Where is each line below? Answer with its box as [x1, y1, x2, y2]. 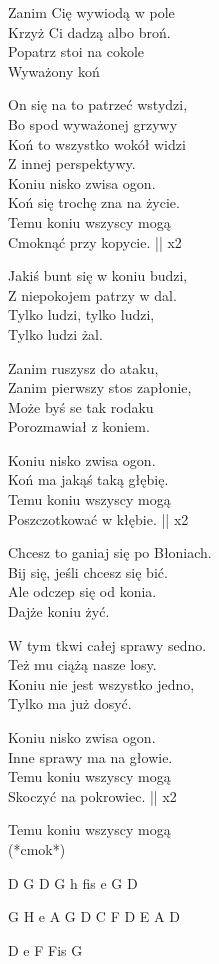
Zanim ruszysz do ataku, [8, 357, 159, 378]
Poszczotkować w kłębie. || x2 [8, 508, 189, 529]
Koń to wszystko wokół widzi [8, 133, 186, 154]
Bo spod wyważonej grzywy [8, 113, 178, 134]
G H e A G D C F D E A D [8, 906, 180, 927]
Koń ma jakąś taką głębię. [8, 469, 169, 490]
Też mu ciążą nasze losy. [8, 654, 157, 675]
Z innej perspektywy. [8, 153, 136, 174]
